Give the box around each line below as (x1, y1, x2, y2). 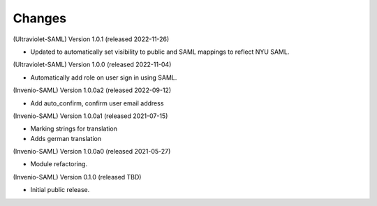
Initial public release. (30, 186, 90, 194)
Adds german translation (30, 134, 101, 142)
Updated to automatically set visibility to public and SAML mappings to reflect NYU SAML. (30, 47, 290, 56)
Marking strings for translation (30, 124, 118, 133)
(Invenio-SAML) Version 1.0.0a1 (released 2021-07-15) (13, 112, 168, 120)
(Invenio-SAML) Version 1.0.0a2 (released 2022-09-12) (13, 86, 171, 94)
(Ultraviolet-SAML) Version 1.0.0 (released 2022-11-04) (13, 60, 172, 69)
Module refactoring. (30, 160, 87, 168)
